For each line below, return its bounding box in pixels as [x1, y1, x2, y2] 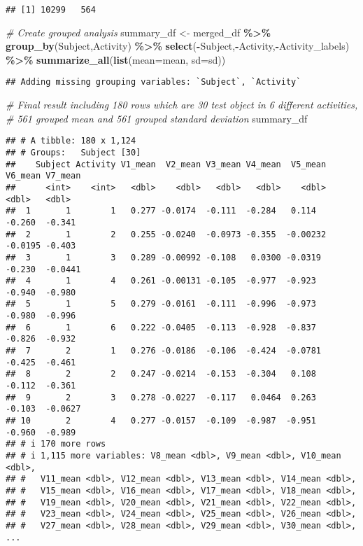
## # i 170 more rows [6, 439, 106, 449]
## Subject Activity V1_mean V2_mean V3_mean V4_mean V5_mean [6, 159, 327, 169]
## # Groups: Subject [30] [6, 147, 141, 157]
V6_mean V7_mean [6, 171, 81, 181]
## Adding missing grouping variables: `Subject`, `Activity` [6, 77, 301, 87]
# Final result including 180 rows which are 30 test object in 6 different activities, [6, 97, 358, 112]
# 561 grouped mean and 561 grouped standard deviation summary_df [6, 111, 308, 125]
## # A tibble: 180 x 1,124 [6, 136, 136, 146]
